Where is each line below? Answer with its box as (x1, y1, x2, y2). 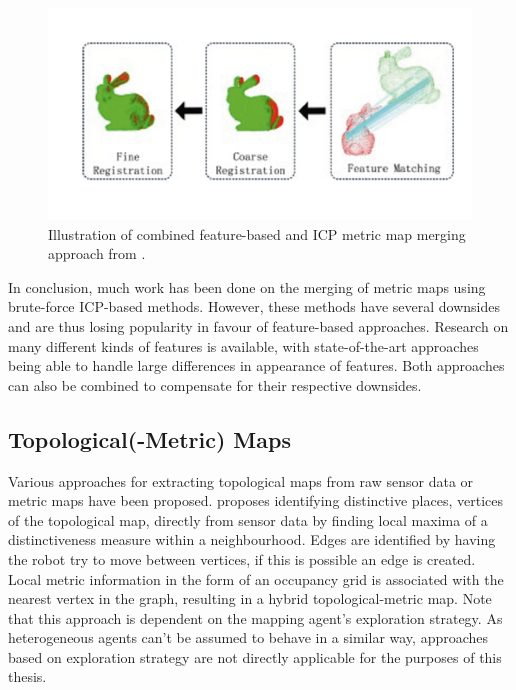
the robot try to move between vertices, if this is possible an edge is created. (8, 548, 476, 569)
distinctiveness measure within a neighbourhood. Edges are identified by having (8, 529, 496, 550)
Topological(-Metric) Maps (8, 423, 291, 454)
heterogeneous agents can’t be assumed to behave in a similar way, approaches (8, 627, 489, 648)
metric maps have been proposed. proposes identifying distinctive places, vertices (8, 490, 503, 511)
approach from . (48, 243, 146, 264)
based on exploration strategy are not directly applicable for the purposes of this (8, 646, 502, 667)
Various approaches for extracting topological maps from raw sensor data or (8, 470, 474, 491)
